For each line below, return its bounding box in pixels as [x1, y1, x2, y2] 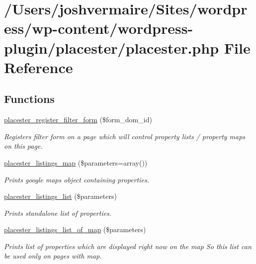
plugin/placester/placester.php [4, 37, 219, 58]
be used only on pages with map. [4, 251, 102, 261]
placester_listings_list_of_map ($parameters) [4, 224, 146, 235]
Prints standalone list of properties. [4, 207, 112, 218]
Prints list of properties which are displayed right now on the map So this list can [4, 241, 252, 251]
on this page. [4, 141, 43, 151]
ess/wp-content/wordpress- [4, 18, 193, 38]
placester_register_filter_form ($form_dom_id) [4, 114, 152, 125]
